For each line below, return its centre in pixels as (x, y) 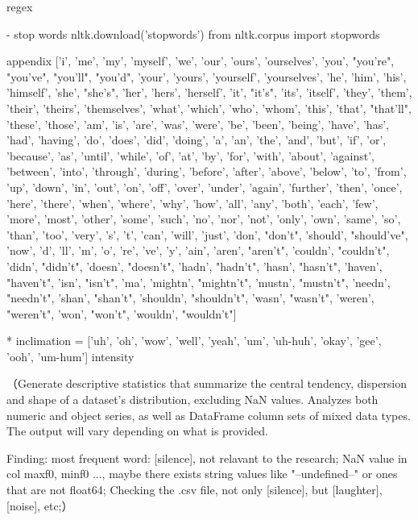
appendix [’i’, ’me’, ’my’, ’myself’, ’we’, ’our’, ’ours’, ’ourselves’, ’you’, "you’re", (201, 61)
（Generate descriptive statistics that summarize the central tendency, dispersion (207, 383)
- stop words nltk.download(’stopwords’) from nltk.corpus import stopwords (193, 33)
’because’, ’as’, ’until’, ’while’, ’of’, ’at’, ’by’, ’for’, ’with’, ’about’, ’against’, (190, 155)
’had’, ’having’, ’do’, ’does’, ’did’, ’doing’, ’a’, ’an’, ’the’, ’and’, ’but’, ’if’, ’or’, (197, 140)
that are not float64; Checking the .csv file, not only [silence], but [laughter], (195, 490)
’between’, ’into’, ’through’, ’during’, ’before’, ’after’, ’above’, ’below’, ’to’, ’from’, (207, 171)
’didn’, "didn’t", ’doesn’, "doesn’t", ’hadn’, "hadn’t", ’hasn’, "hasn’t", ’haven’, (195, 266)
